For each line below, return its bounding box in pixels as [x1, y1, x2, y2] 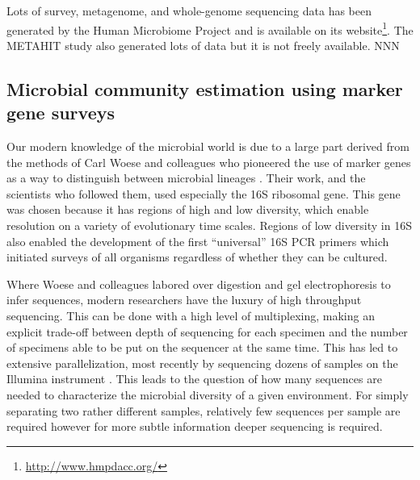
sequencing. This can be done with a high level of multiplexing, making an [6, 307, 375, 323]
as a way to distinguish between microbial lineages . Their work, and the [6, 169, 366, 186]
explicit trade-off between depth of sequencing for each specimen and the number [6, 323, 408, 340]
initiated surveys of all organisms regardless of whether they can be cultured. [6, 248, 388, 265]
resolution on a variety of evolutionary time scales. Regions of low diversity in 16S [6, 217, 412, 233]
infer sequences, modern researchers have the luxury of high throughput [6, 291, 362, 308]
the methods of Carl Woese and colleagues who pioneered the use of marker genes [6, 153, 411, 170]
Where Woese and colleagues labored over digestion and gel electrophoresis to [6, 275, 391, 292]
